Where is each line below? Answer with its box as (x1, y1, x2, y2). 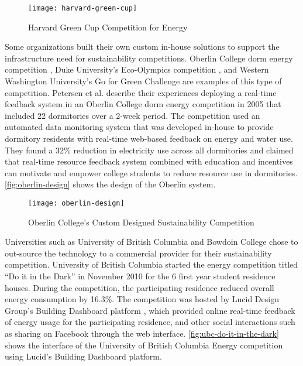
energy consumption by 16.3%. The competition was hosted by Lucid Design (5, 293, 279, 305)
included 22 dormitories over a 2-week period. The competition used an (5, 109, 260, 121)
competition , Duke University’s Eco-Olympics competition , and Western (5, 63, 269, 76)
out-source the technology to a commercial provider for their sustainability (5, 247, 272, 259)
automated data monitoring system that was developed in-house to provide (5, 121, 274, 133)
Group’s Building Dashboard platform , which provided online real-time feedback (5, 304, 295, 316)
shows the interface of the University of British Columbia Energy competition (5, 338, 283, 351)
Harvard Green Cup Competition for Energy (28, 20, 188, 33)
